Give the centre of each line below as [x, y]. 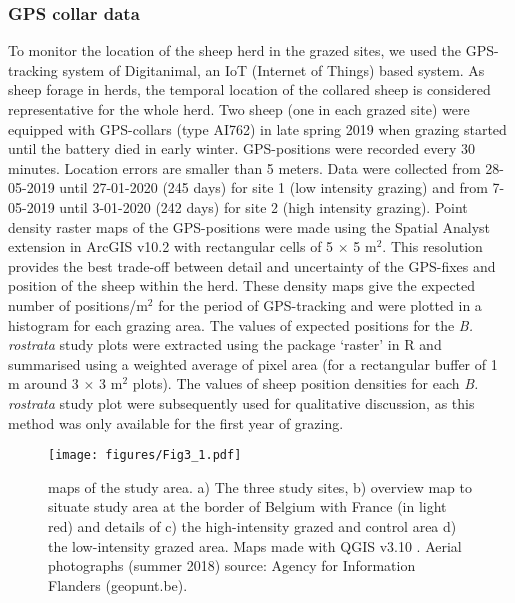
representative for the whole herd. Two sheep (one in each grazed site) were [239, 109]
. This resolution [432, 246]
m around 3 [43, 383]
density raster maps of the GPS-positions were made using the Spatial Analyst [249, 226]
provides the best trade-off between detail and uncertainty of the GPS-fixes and [252, 265]
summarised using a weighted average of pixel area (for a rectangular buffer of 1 [253, 363]
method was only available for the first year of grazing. [176, 422]
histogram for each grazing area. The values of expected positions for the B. [240, 324]
